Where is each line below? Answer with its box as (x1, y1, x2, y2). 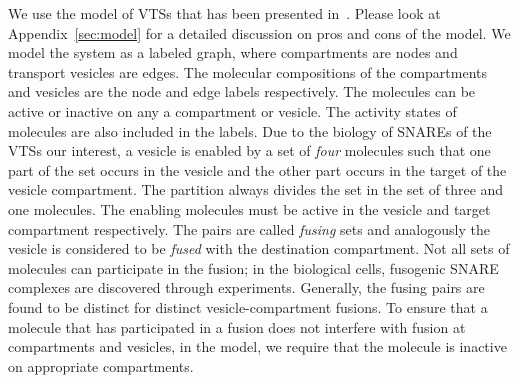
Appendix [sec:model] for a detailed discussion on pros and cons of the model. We (8, 22, 511, 43)
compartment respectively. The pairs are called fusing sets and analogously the (8, 218, 490, 239)
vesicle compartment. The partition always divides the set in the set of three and (8, 179, 504, 200)
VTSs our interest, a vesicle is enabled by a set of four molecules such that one (8, 140, 491, 161)
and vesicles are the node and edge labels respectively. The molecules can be (8, 81, 476, 102)
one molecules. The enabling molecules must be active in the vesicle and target (8, 198, 491, 219)
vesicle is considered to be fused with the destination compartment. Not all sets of (8, 238, 510, 259)
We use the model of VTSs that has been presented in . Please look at (8, 3, 441, 23)
